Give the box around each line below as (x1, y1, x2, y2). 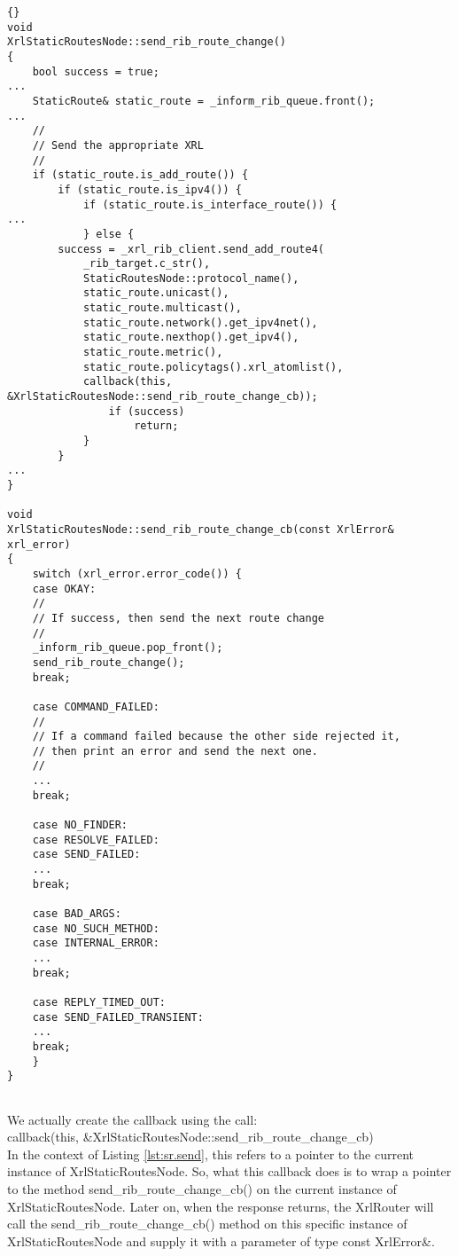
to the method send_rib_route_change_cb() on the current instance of (7, 1179, 397, 1197)
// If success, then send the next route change (32, 611, 324, 624)
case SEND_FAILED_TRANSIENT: (32, 1010, 204, 1024)
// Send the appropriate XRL (32, 138, 204, 152)
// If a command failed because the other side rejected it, (32, 730, 400, 743)
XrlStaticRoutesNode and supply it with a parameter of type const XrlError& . (7, 1231, 435, 1250)
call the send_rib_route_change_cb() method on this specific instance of (7, 1214, 408, 1233)
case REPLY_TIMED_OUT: (32, 995, 166, 1009)
